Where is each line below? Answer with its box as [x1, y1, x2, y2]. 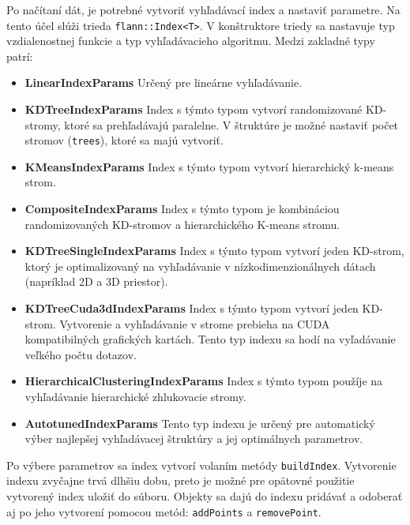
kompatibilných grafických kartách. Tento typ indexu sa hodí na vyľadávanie [24, 331, 396, 347]
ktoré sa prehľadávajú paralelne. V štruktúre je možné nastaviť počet [64, 116, 399, 133]
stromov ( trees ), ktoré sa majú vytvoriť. [24, 132, 224, 148]
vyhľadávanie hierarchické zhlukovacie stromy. [24, 388, 246, 404]
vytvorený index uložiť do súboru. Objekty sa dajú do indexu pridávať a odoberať [6, 488, 403, 504]
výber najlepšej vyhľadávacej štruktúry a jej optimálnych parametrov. [24, 430, 363, 447]
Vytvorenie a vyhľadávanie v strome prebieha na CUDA [59, 315, 330, 332]
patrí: [6, 47, 33, 64]
